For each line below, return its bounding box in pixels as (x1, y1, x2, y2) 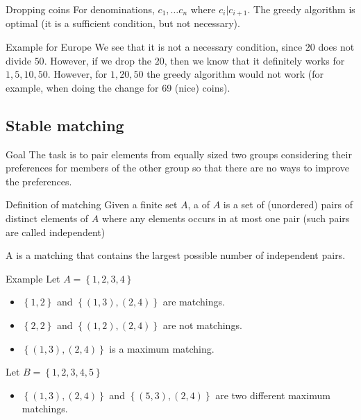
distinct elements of (6, 211, 89, 225)
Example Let (6, 271, 60, 285)
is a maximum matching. (109, 341, 215, 355)
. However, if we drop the (44, 53, 152, 67)
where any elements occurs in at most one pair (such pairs (101, 211, 350, 225)
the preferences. (6, 174, 72, 188)
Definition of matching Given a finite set (6, 197, 178, 212)
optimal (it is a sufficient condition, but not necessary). (6, 16, 240, 31)
